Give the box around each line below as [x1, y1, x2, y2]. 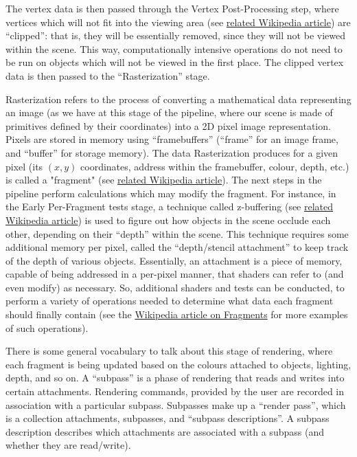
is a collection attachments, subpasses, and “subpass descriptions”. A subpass [5, 411, 330, 425]
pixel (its [5, 159, 43, 173]
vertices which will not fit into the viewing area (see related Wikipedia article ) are [5, 14, 351, 29]
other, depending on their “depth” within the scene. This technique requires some [5, 226, 349, 241]
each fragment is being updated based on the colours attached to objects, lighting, [5, 357, 352, 371]
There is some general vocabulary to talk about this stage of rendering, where [5, 344, 333, 358]
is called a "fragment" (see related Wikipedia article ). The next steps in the [5, 172, 322, 187]
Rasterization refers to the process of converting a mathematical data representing [5, 91, 352, 106]
